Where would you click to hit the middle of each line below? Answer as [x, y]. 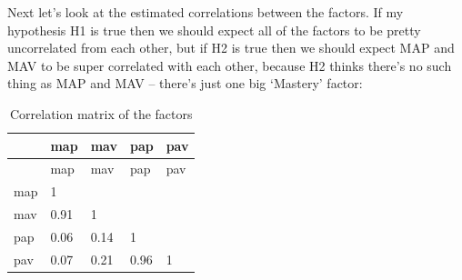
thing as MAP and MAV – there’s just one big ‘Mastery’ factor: [185, 83]
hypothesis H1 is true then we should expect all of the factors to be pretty [214, 30]
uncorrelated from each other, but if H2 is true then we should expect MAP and [231, 48]
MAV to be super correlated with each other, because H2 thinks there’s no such [230, 65]
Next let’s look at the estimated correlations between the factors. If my [206, 12]
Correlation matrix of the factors [101, 113]
